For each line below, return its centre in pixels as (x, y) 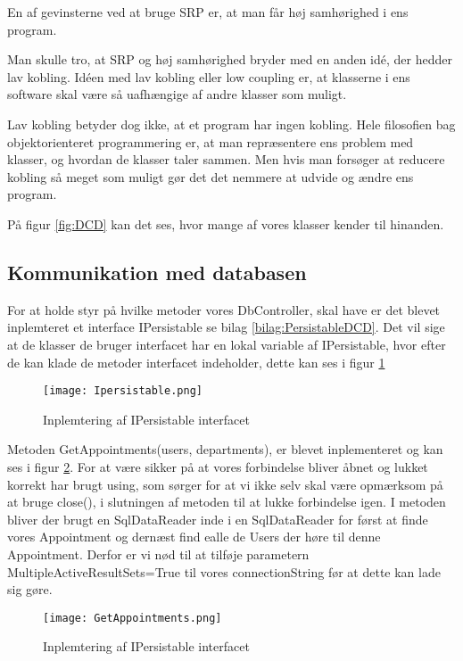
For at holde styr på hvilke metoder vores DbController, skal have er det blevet (224, 309)
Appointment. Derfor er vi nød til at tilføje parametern (158, 554)
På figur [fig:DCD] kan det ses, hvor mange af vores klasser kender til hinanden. (226, 223)
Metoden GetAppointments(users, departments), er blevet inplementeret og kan (225, 449)
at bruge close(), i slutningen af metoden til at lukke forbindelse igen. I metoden (227, 502)
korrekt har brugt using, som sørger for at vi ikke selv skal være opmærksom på (225, 484)
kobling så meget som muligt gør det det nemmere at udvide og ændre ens (211, 176)
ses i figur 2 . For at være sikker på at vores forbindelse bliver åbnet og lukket (218, 466)
